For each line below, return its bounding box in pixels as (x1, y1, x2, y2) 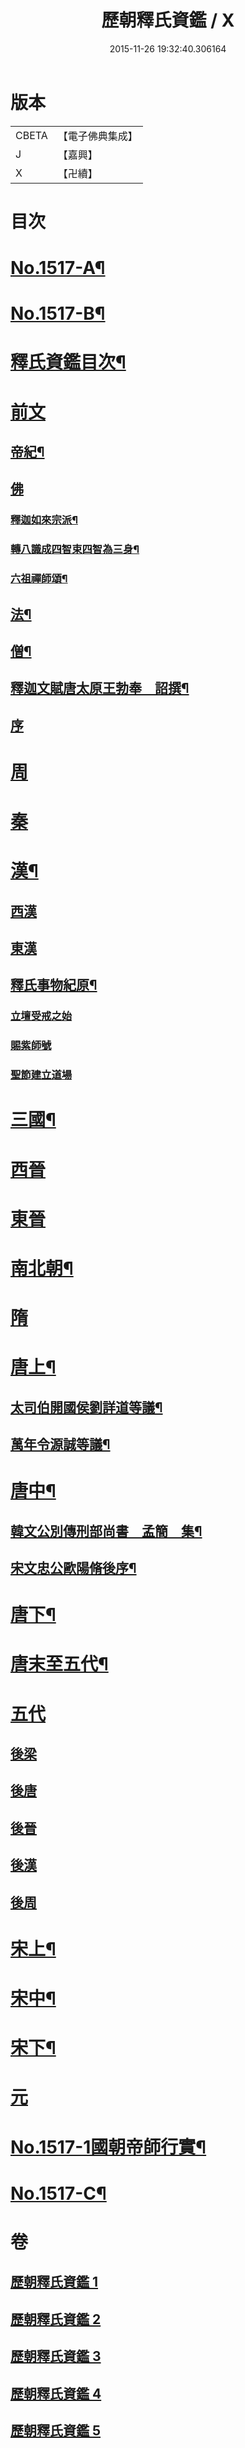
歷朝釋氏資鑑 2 (10, 2311, 102, 2328)
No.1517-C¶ (10, 2182, 107, 2205)
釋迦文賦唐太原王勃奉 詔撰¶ (10, 680, 190, 697)
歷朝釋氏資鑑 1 (10, 2274, 99, 2291)
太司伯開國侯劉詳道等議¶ (10, 1399, 163, 1416)
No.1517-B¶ (10, 302, 106, 325)
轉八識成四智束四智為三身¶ (10, 542, 140, 556)
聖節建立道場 (10, 1068, 73, 1082)
